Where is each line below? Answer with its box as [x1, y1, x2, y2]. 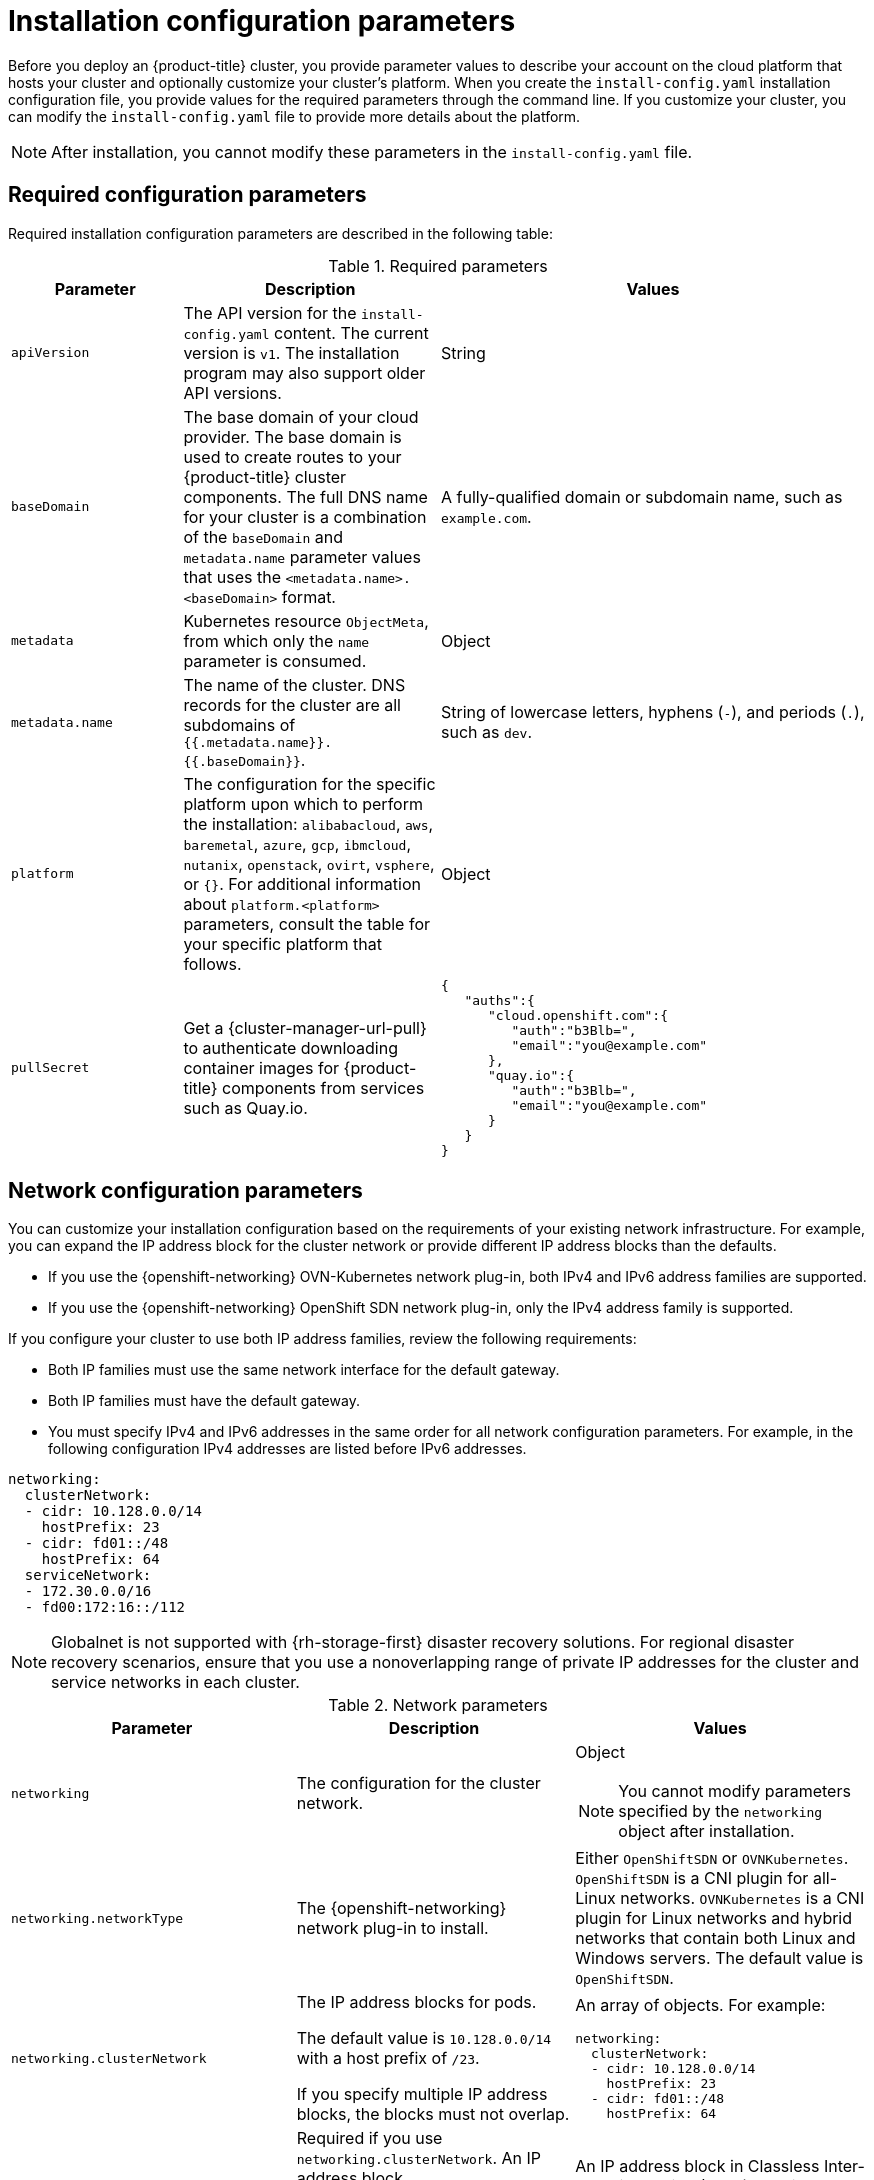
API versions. [183, 382, 282, 403]
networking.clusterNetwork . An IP [296, 2148, 542, 2169]
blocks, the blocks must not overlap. [296, 2104, 570, 2125]
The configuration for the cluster [296, 1773, 541, 1794]
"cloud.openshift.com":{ [487, 1007, 668, 1023]
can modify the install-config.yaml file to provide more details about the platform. [8, 107, 581, 125]
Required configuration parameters [8, 182, 367, 208]
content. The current [273, 322, 429, 343]
